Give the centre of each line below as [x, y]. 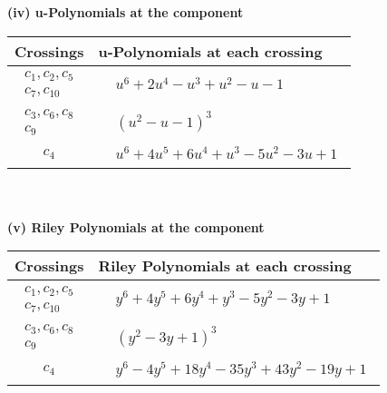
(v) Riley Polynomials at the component [136, 226]
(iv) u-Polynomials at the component [126, 12]
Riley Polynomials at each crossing [225, 266]
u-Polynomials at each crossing [210, 51]
